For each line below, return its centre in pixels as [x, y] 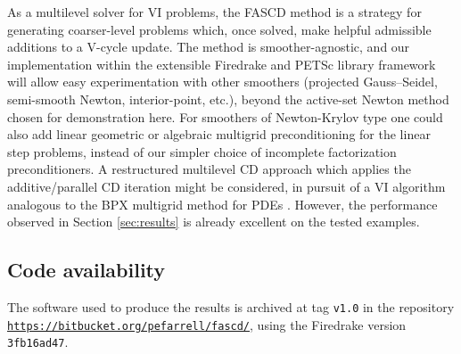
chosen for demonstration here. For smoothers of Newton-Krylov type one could [225, 116]
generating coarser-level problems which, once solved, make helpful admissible [219, 29]
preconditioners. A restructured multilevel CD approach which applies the [209, 169]
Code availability [86, 270]
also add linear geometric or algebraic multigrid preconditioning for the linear [219, 134]
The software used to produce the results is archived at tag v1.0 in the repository [231, 306]
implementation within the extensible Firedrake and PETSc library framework [222, 64]
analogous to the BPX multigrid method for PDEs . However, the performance [222, 204]
